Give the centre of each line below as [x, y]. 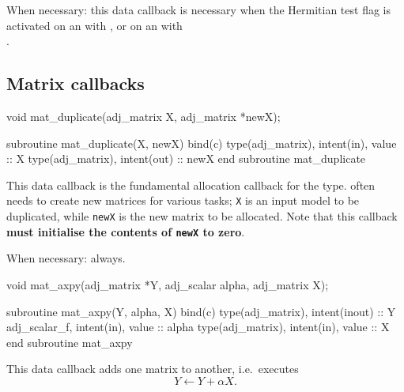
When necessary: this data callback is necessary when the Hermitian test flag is [199, 9]
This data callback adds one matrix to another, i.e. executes [153, 369]
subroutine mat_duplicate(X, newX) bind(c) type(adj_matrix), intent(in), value [202, 143]
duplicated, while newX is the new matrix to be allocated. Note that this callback [202, 216]
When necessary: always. [66, 258]
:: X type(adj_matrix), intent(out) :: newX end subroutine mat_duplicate [186, 158]
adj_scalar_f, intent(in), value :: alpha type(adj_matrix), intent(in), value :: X [198, 327]
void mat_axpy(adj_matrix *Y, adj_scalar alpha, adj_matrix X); [168, 284]
